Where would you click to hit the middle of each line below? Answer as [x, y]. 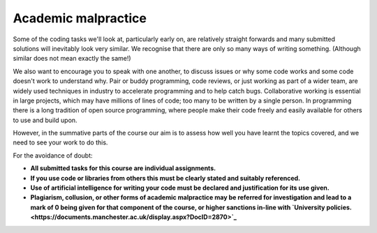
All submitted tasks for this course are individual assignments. [123, 168]
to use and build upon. [45, 120]
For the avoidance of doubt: [53, 155]
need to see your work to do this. [60, 142]
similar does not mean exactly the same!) [72, 59]
